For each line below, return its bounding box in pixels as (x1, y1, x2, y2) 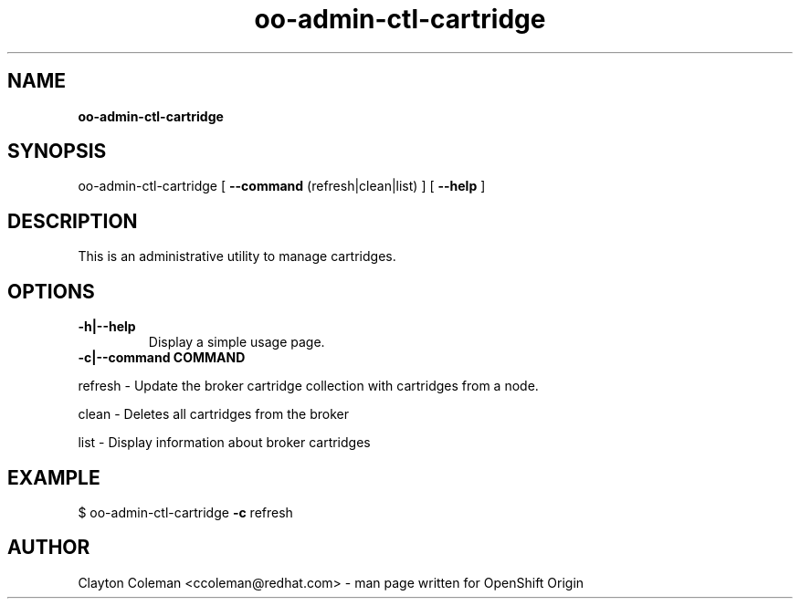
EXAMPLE (7, 465, 100, 489)
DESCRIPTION (7, 209, 138, 233)
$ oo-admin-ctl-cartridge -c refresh (78, 504, 293, 520)
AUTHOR (7, 536, 90, 559)
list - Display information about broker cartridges (78, 434, 371, 451)
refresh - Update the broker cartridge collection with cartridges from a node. (78, 378, 539, 394)
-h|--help (78, 319, 136, 335)
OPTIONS (7, 279, 95, 303)
